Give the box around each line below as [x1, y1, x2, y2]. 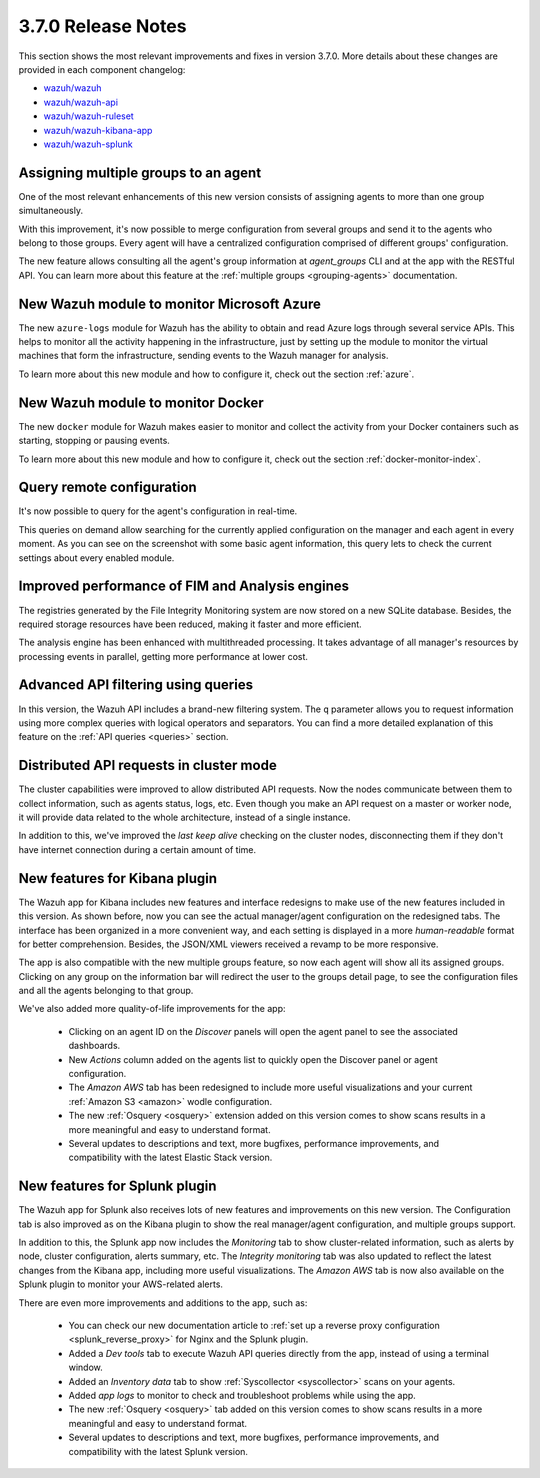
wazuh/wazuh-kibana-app [43, 124, 153, 136]
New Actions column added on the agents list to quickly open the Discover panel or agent [68, 1053, 439, 1065]
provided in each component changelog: [18, 63, 186, 75]
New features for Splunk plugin [18, 1178, 217, 1195]
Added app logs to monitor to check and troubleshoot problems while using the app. [68, 1389, 417, 1401]
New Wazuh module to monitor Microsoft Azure [18, 295, 322, 312]
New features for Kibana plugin [18, 870, 218, 887]
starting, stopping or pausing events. [18, 435, 170, 447]
